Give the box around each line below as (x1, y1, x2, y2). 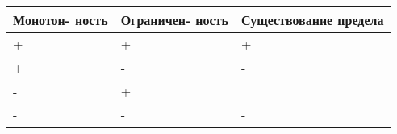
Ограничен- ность (120, 10, 228, 29)
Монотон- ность (13, 10, 108, 29)
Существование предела (240, 10, 384, 29)
